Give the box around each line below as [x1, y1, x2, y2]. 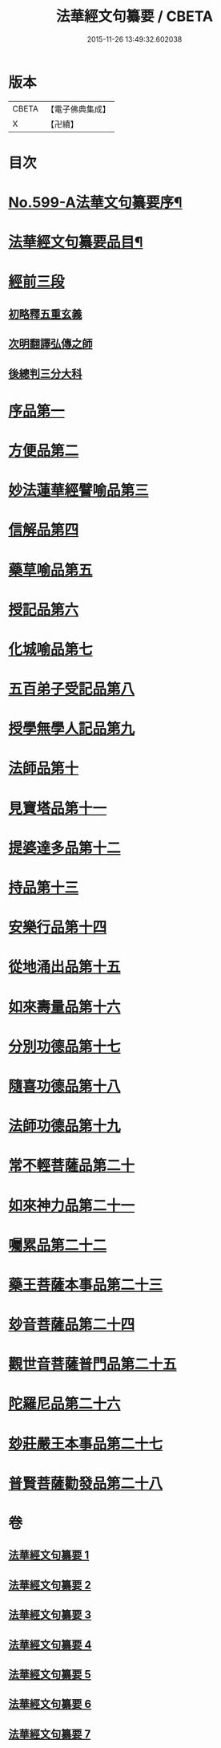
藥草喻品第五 [8, 561, 94, 579]
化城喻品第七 [8, 640, 94, 658]
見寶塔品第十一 [8, 799, 107, 817]
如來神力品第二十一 [8, 1197, 135, 1214]
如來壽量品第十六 [8, 998, 122, 1016]
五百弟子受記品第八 [8, 680, 135, 698]
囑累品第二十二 [8, 1236, 107, 1254]
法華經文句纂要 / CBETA [55, 7, 214, 26]
